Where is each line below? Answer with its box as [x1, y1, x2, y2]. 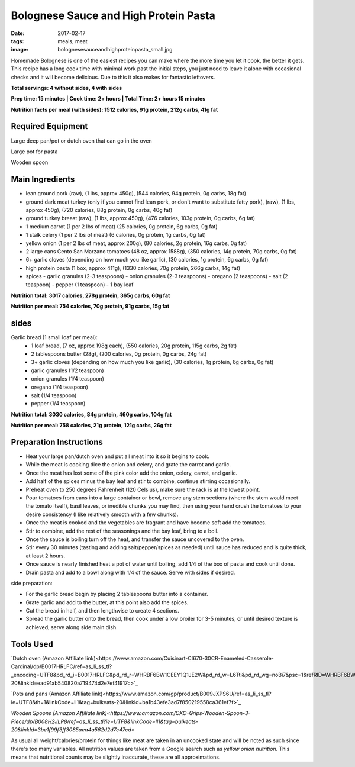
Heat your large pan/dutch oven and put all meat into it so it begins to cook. [25, 453, 210, 460]
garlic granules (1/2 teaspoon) [31, 367, 104, 374]
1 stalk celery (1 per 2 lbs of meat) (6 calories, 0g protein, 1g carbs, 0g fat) [25, 231, 206, 239]
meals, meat [57, 37, 88, 44]
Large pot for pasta [11, 148, 58, 155]
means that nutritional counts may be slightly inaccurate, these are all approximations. [11, 753, 221, 760]
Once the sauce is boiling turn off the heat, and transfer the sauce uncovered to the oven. [25, 536, 244, 543]
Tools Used [11, 639, 53, 649]
